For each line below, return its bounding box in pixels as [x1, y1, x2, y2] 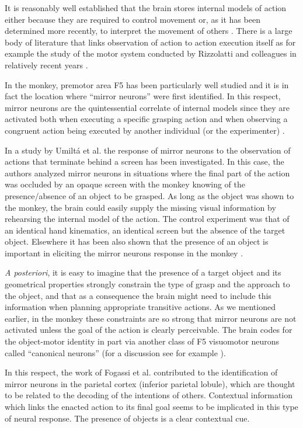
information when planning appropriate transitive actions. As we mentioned [5, 301, 276, 313]
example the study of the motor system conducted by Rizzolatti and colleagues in [5, 47, 297, 60]
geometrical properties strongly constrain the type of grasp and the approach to [5, 278, 290, 290]
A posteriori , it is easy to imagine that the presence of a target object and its [5, 266, 281, 279]
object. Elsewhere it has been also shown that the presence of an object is [5, 235, 269, 248]
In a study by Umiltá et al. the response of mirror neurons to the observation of [5, 144, 291, 156]
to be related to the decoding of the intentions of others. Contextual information [5, 389, 293, 401]
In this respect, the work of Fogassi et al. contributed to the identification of [5, 366, 278, 378]
